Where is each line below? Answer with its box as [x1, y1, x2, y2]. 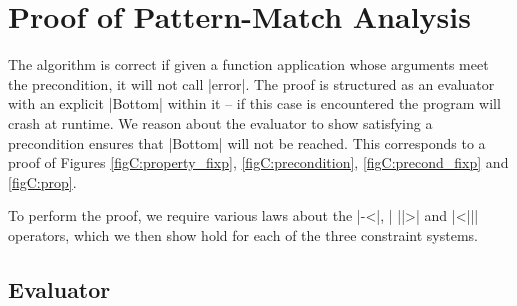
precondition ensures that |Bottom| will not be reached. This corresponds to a [8, 132, 486, 153]
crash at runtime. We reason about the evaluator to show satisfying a [8, 112, 433, 133]
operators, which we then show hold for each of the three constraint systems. [8, 224, 479, 245]
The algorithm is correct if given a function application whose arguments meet [8, 54, 489, 75]
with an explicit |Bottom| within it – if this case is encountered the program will [8, 93, 501, 114]
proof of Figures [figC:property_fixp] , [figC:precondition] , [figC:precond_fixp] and [8, 152, 509, 173]
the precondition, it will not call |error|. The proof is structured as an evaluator [8, 73, 495, 94]
